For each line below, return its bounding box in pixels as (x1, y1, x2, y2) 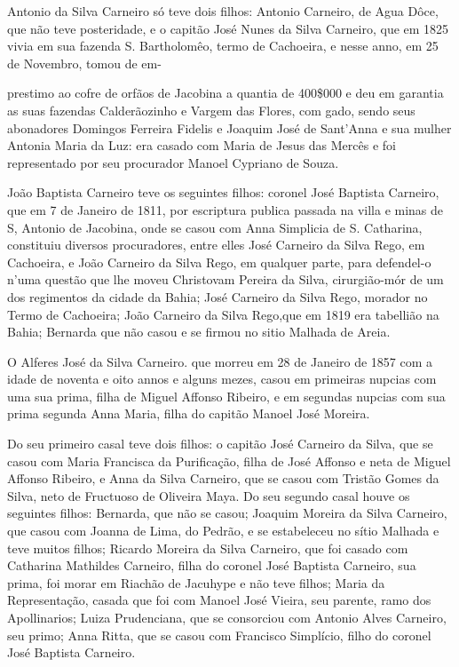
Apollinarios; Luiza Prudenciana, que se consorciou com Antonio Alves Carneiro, (7, 608, 447, 626)
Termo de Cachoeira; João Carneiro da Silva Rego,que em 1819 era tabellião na (7, 305, 439, 323)
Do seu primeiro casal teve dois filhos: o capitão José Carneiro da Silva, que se (7, 434, 433, 453)
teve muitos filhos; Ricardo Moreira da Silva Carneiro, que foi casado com (7, 538, 408, 557)
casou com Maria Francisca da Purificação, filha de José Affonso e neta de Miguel (7, 451, 451, 470)
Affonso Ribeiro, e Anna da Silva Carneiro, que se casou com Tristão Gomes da (7, 469, 439, 488)
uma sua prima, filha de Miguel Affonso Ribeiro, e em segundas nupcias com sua (7, 386, 446, 405)
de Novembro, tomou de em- (7, 53, 162, 72)
